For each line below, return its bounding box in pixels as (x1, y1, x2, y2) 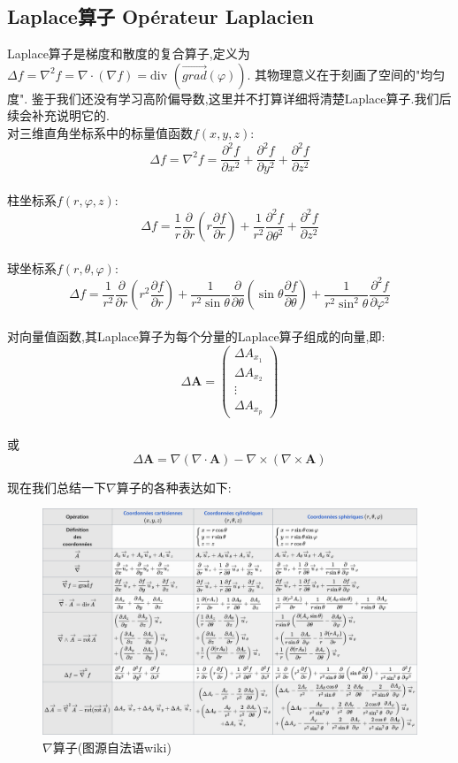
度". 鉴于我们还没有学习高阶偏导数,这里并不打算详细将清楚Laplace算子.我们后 (7, 88, 452, 107)
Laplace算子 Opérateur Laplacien (7, 3, 314, 30)
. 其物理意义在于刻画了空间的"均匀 (247, 65, 446, 83)
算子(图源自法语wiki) (52, 737, 172, 756)
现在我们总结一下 (7, 477, 106, 496)
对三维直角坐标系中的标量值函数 (7, 123, 193, 141)
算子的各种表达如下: (116, 477, 232, 496)
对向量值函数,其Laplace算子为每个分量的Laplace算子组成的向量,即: (7, 327, 385, 346)
